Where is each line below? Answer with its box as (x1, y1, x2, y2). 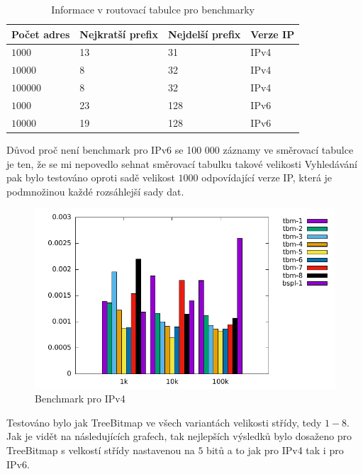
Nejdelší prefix (168, 26, 241, 41)
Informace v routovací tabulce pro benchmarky (51, 2, 255, 16)
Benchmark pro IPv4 (35, 391, 125, 406)
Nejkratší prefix (79, 26, 159, 41)
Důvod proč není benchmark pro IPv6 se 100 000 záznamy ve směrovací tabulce (6, 142, 354, 157)
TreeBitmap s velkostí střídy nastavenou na (6, 443, 195, 458)
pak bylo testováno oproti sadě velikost (6, 170, 175, 185)
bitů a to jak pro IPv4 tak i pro (206, 443, 344, 458)
